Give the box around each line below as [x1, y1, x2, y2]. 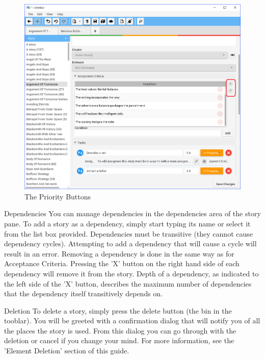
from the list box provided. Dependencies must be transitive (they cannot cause [4, 228, 253, 239]
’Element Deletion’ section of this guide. [4, 345, 129, 356]
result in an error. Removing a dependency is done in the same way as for [4, 248, 234, 259]
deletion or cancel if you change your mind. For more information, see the [4, 335, 234, 346]
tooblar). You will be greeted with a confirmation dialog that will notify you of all [4, 315, 260, 326]
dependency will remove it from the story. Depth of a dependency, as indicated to [4, 268, 259, 278]
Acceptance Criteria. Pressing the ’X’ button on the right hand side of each [4, 258, 240, 269]
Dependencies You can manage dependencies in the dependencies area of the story [4, 208, 261, 219]
